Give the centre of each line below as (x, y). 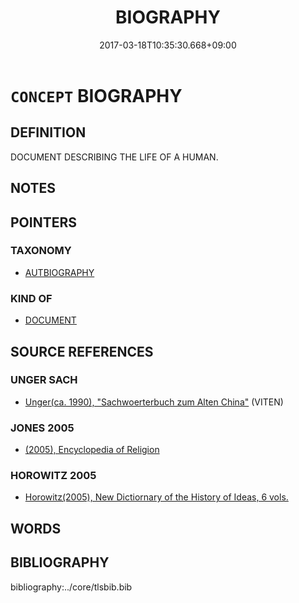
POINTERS (44, 222)
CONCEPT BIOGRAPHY (96, 95)
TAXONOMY (41, 251)
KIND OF (31, 298)
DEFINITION (48, 132)
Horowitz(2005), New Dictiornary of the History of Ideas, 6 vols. (156, 497)
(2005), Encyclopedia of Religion (92, 450)
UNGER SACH (44, 380)
